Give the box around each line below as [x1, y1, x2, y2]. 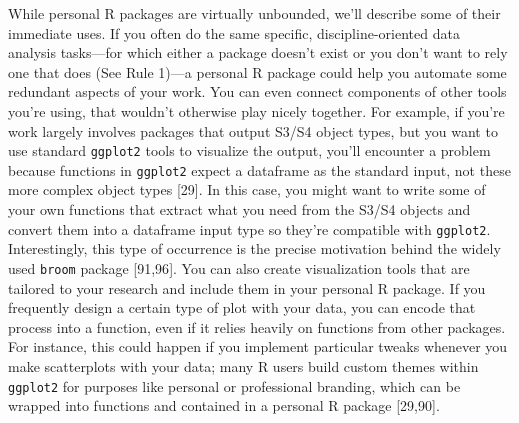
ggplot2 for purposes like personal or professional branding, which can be [8, 375, 461, 396]
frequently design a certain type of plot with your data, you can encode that [8, 297, 476, 318]
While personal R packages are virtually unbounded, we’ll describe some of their [8, 3, 501, 23]
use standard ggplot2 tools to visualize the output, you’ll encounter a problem [8, 140, 491, 161]
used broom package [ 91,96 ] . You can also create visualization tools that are [8, 257, 470, 278]
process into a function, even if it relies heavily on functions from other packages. [8, 316, 506, 337]
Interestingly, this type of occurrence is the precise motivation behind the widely [8, 238, 501, 259]
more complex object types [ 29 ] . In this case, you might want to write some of [8, 179, 486, 200]
